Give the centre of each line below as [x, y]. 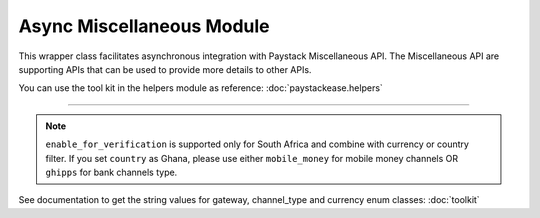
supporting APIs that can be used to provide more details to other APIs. [165, 69]
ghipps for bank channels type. [111, 172]
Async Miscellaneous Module [144, 26]
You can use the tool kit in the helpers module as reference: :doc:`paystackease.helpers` [201, 88]
